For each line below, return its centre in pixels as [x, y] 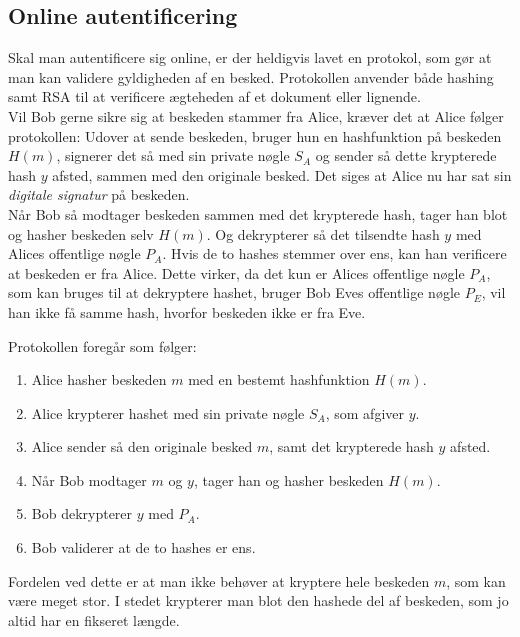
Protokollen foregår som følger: [102, 345]
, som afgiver [364, 412]
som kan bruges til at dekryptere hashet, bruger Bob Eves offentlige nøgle [234, 292]
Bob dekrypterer [82, 513]
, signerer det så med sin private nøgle [173, 155]
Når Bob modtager [89, 479]
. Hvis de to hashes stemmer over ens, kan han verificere [334, 253]
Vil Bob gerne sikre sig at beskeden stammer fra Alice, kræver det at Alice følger [256, 115]
